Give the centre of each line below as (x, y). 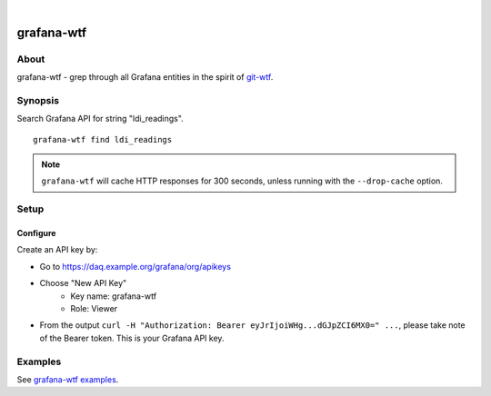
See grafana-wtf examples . (68, 379)
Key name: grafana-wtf (114, 296)
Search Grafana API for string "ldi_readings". (100, 119)
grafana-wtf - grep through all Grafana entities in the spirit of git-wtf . (145, 77)
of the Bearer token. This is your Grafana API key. (132, 338)
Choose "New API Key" (83, 283)
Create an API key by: (57, 250)
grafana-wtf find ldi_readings (103, 139)
